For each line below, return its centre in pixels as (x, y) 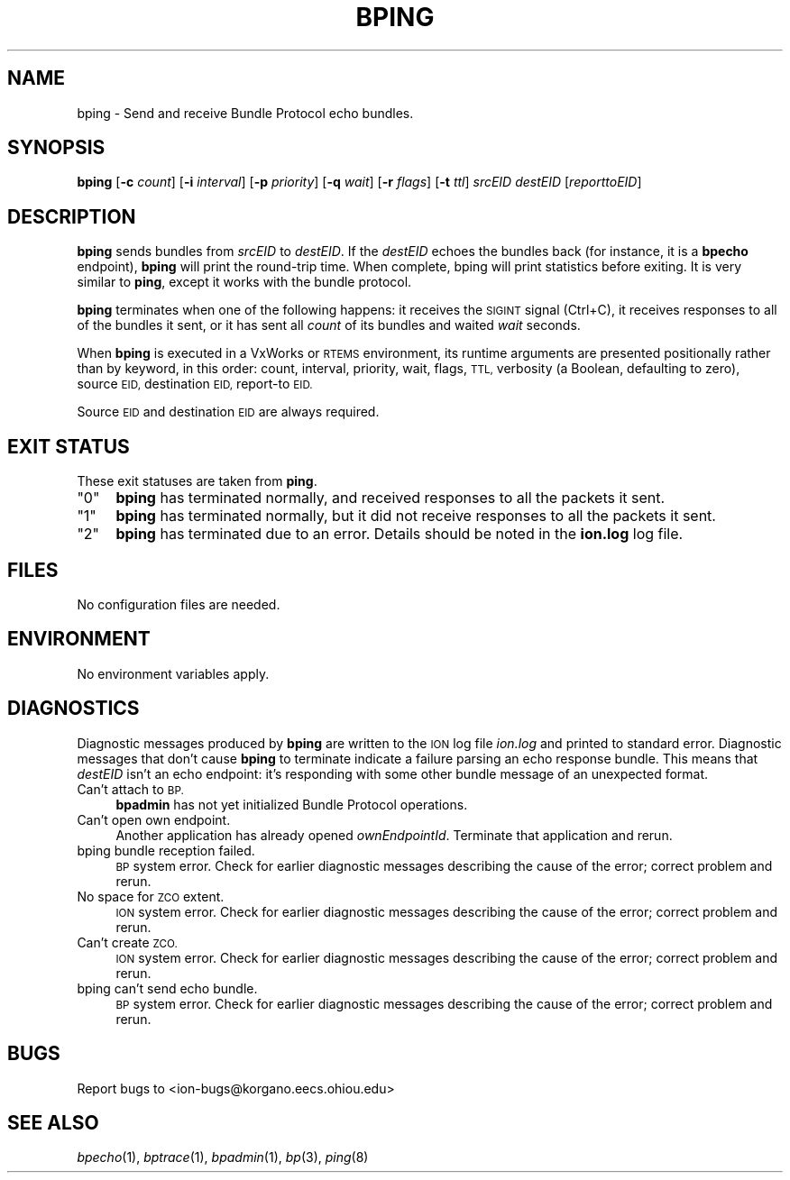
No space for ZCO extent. (151, 896)
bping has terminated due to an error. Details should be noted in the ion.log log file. (400, 534)
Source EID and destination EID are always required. (228, 412)
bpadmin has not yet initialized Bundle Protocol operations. (292, 804)
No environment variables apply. (173, 673)
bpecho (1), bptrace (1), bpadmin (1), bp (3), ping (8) (223, 1157)
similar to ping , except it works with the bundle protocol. (244, 282)
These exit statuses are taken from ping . (197, 481)
